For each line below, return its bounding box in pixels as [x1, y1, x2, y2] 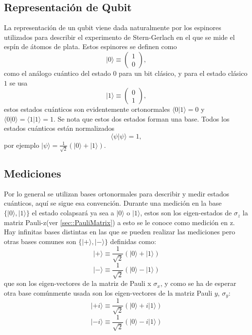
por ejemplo [4, 140, 39, 150]
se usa [9, 77, 28, 88]
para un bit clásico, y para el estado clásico [119, 68, 248, 78]
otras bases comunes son [4, 236, 76, 246]
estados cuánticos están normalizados [4, 123, 115, 133]
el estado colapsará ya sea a [32, 208, 114, 218]
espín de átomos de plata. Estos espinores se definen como [4, 41, 177, 52]
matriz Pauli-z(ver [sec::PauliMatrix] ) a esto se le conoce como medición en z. [4, 217, 235, 227]
